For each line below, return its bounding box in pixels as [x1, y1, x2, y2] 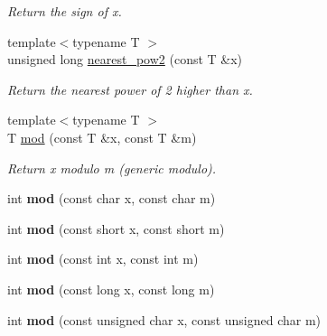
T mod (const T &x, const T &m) [7, 127, 197, 146]
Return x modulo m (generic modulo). [7, 158, 217, 177]
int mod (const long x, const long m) [7, 279, 215, 298]
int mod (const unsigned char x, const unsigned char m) [7, 310, 322, 329]
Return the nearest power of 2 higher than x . [7, 79, 253, 98]
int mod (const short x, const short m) [7, 219, 225, 238]
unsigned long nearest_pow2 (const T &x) [7, 50, 243, 69]
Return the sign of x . [7, 2, 122, 20]
